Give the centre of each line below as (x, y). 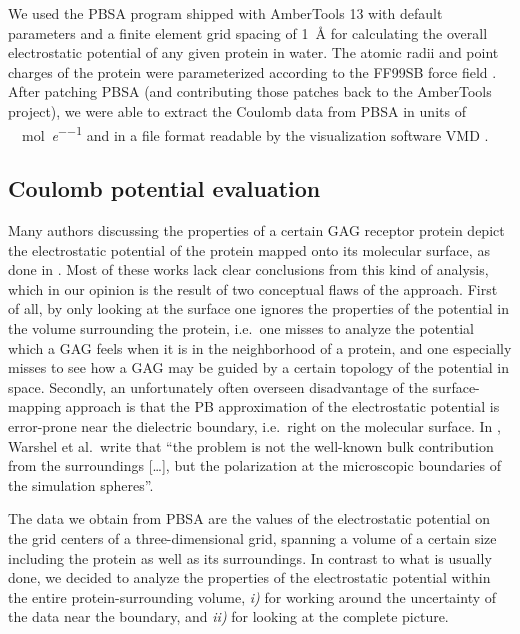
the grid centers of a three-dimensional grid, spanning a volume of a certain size (252, 537)
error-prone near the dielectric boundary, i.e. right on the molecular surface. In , (254, 425)
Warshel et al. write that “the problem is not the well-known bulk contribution (251, 445)
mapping (34, 406)
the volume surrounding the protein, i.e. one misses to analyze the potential (241, 327)
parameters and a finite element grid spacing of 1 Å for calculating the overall (248, 32)
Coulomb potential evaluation (164, 188)
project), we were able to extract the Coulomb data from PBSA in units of (237, 110)
